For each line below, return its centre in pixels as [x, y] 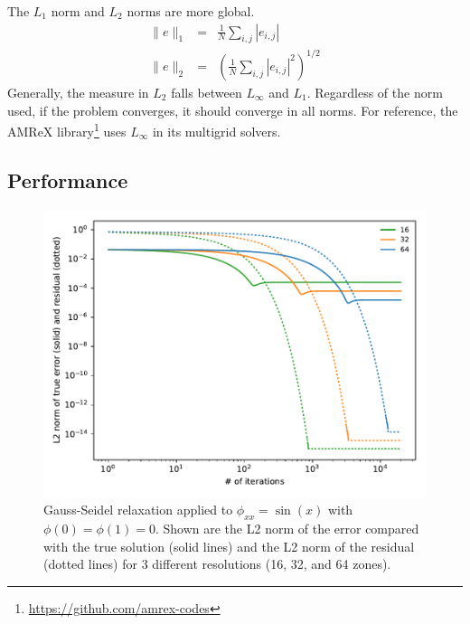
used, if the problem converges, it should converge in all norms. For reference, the [233, 110]
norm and [78, 11]
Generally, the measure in [78, 92]
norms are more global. [191, 11]
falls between [207, 92]
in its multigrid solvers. [216, 131]
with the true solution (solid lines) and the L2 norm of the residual [229, 546]
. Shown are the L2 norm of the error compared [287, 528]
